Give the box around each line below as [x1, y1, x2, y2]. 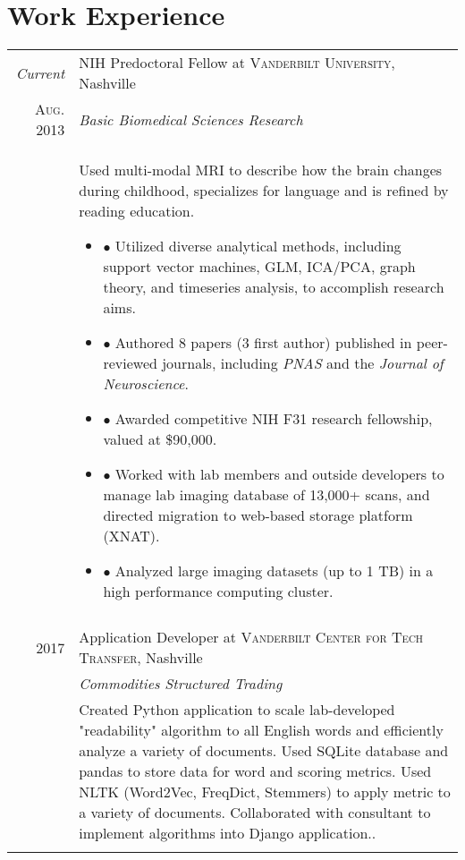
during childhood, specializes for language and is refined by [79, 180, 449, 201]
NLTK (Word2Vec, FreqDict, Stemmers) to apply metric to [79, 781, 451, 803]
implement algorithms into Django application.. [79, 822, 376, 844]
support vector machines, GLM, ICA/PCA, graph [103, 256, 416, 277]
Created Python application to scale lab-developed [79, 699, 395, 720]
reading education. [79, 200, 195, 222]
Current [15, 62, 65, 83]
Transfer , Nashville [79, 647, 203, 668]
